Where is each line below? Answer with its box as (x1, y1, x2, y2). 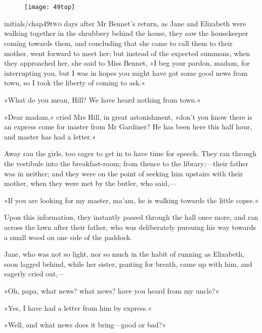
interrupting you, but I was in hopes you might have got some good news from (4, 67, 248, 78)
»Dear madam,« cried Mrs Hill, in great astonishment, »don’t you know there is (4, 111, 252, 122)
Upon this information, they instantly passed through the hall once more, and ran (4, 212, 258, 222)
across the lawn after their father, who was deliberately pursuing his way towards (4, 221, 256, 232)
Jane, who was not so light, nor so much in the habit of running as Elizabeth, (4, 249, 245, 259)
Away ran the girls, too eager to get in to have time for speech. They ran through (4, 148, 257, 159)
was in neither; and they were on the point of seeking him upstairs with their (4, 168, 243, 178)
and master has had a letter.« (4, 131, 96, 141)
